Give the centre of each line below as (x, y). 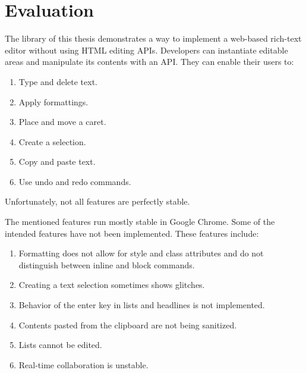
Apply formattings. (53, 101)
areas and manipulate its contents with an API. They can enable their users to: (149, 62)
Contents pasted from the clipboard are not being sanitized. (128, 325)
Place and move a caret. (62, 122)
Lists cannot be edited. (60, 345)
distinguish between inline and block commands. (107, 264)
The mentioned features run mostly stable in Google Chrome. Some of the (140, 222)
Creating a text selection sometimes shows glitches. (112, 285)
